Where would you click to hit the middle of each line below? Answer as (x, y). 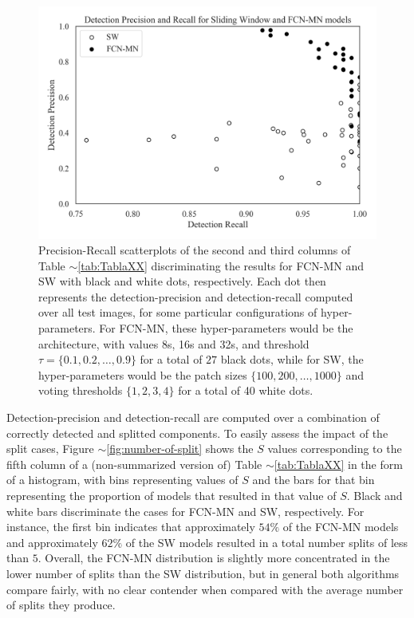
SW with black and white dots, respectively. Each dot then (182, 281)
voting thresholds (81, 390)
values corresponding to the (335, 449)
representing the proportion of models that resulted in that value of (172, 495)
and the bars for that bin (313, 480)
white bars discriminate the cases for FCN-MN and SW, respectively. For (185, 511)
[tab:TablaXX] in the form (338, 464)
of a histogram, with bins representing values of (122, 480)
